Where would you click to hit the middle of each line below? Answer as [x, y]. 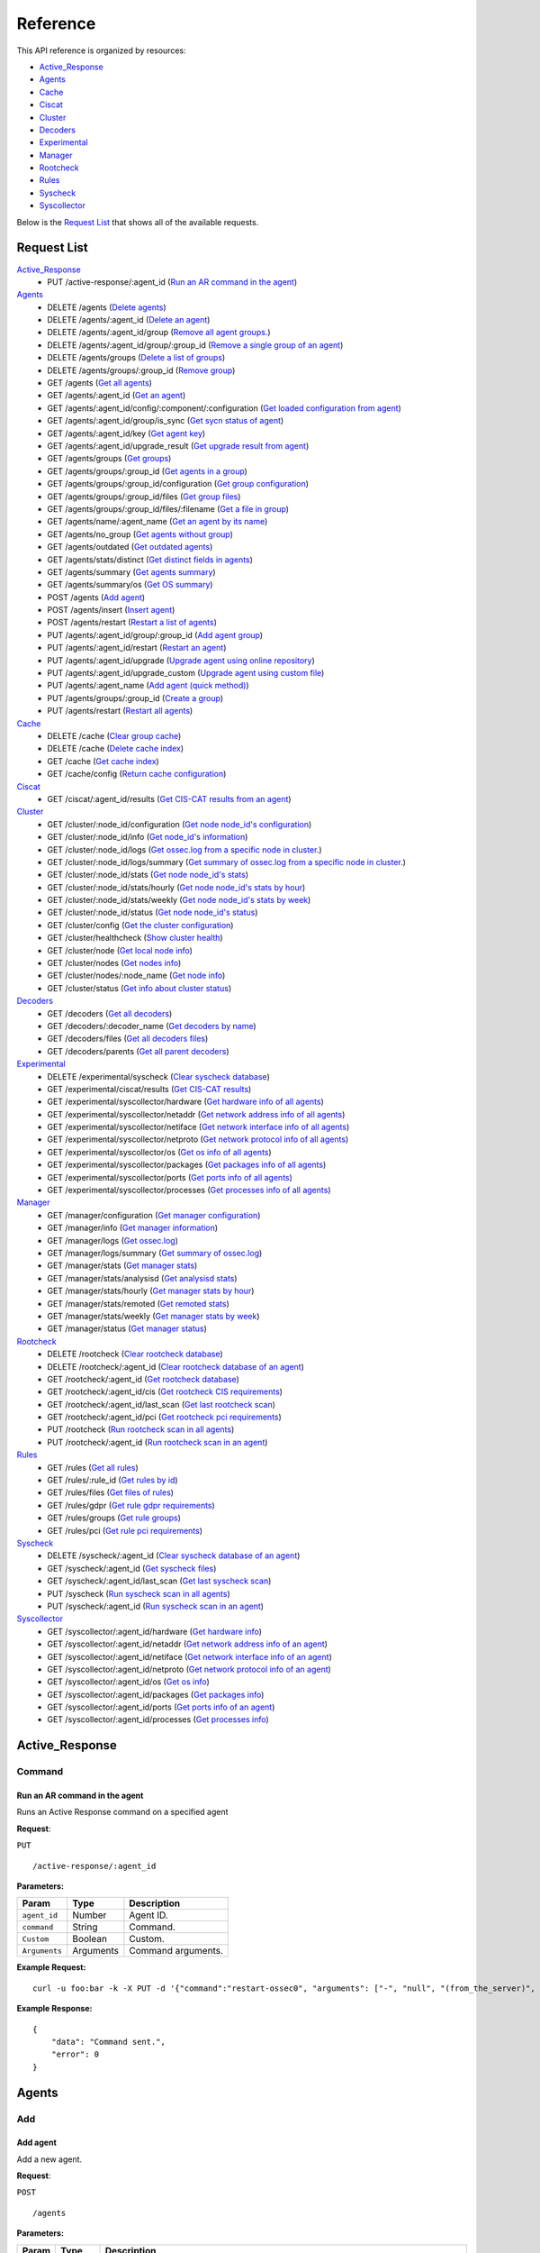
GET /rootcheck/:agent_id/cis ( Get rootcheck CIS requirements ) [165, 1391]
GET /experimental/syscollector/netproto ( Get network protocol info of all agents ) [198, 1139]
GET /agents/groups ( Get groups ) [109, 459]
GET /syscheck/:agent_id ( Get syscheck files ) [132, 1568]
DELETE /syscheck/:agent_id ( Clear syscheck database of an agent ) [174, 1555]
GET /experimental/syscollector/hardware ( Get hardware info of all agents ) [185, 1102]
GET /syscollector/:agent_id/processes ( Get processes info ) [158, 1719]
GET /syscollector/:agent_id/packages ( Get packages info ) [156, 1694]
